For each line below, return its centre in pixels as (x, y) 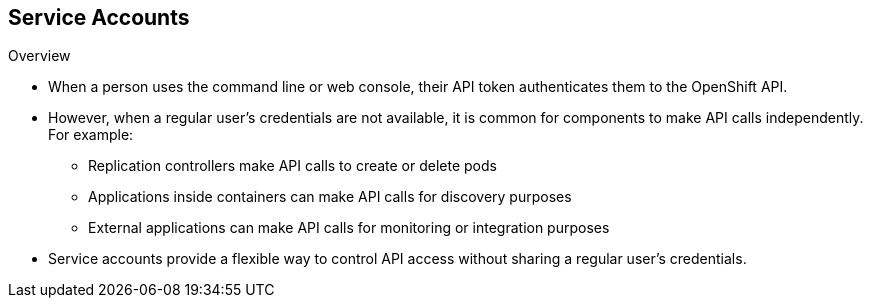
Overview (39, 56)
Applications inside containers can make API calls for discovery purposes (330, 197)
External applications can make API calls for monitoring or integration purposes (349, 228)
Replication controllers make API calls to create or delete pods (292, 166)
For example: (91, 135)
